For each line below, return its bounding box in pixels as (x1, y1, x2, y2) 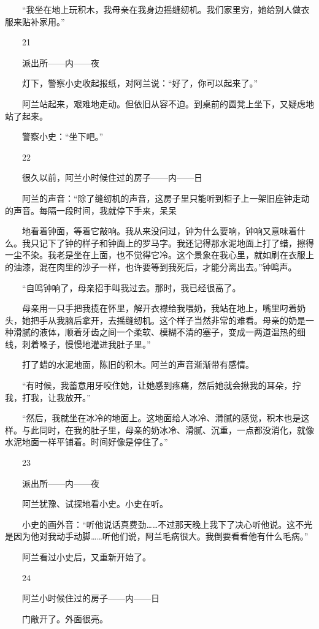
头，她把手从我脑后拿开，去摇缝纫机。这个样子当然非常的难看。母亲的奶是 (5, 313, 306, 326)
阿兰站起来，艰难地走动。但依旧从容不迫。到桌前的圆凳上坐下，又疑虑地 (21, 97, 314, 110)
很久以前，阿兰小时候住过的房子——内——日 (21, 171, 202, 184)
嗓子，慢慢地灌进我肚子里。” (39, 337, 151, 350)
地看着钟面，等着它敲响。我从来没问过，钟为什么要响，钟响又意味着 (21, 224, 297, 237)
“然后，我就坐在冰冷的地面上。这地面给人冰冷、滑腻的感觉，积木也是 (21, 411, 301, 424)
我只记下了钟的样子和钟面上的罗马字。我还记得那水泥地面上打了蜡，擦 (21, 236, 306, 249)
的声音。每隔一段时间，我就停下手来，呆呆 (5, 204, 177, 216)
